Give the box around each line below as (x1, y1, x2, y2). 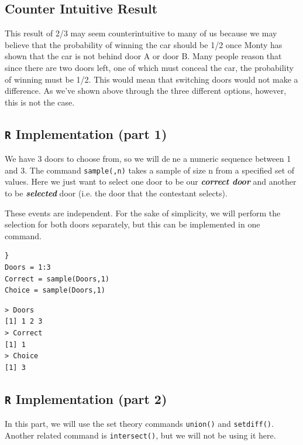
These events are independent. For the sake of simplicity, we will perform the (5, 206, 281, 219)
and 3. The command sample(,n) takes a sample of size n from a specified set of (5, 164, 295, 176)
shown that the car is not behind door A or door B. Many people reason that (5, 50, 282, 62)
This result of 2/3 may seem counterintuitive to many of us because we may (5, 27, 277, 39)
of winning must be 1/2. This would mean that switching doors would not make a (5, 73, 298, 85)
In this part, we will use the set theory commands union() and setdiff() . (5, 417, 274, 430)
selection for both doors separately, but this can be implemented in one (5, 218, 260, 230)
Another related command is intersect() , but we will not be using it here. (5, 429, 276, 441)
